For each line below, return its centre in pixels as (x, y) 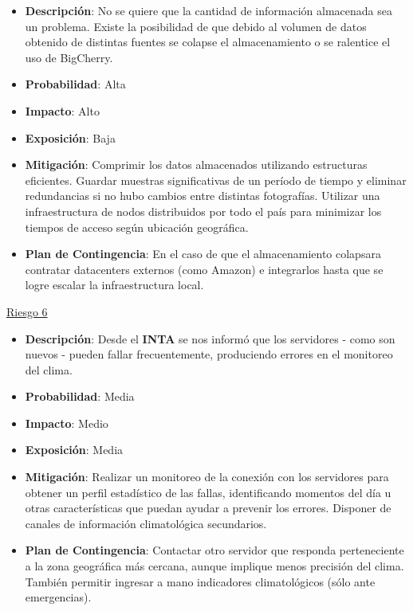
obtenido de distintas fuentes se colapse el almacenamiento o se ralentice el (208, 42)
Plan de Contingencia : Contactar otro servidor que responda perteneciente (214, 550)
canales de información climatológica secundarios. (146, 523)
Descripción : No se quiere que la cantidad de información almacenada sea (208, 10)
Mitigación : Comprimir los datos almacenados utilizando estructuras (196, 164)
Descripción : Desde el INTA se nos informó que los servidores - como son (210, 338)
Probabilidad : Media (80, 396)
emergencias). (58, 597)
